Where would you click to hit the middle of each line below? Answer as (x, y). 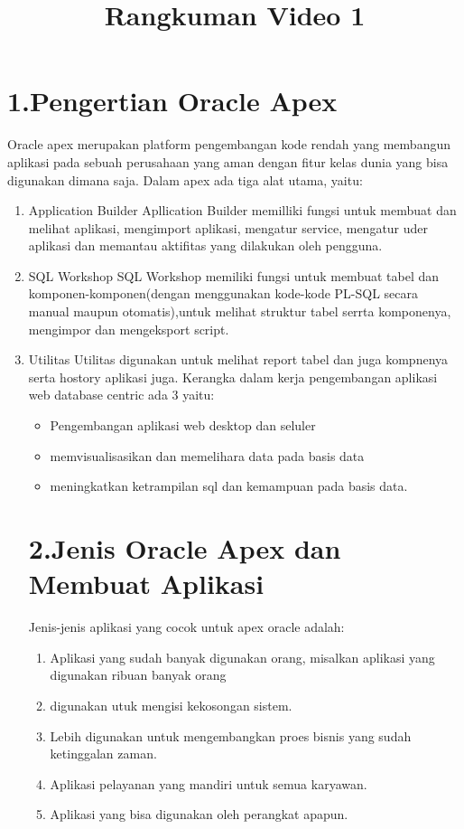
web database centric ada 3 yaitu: (121, 395)
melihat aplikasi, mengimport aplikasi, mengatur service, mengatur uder (228, 227)
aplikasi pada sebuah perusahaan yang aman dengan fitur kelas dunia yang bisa (228, 161)
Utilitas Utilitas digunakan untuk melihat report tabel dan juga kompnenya (238, 359)
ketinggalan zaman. (103, 754)
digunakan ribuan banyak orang (138, 675)
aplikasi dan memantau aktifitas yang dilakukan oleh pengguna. (205, 245)
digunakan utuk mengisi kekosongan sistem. (171, 705)
